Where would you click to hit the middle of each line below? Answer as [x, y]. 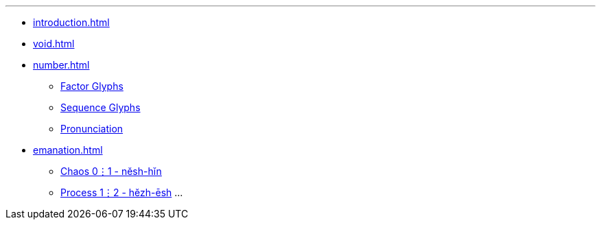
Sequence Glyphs [101, 107]
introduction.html [71, 22]
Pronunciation [92, 129]
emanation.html [68, 150]
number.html [61, 65]
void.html [54, 44]
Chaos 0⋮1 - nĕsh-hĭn [111, 171]
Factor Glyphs [92, 86]
